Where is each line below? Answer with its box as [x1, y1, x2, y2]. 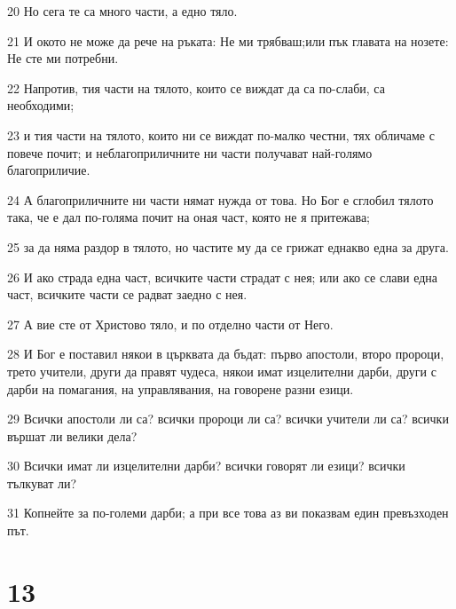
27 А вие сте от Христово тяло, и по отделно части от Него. [7, 314, 334, 333]
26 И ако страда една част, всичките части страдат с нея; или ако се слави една [7, 267, 438, 286]
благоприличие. [7, 161, 90, 179]
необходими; [7, 96, 75, 115]
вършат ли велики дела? [7, 426, 138, 445]
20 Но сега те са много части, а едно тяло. [7, 2, 238, 20]
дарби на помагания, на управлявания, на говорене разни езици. [7, 379, 354, 398]
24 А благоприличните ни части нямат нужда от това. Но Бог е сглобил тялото [7, 190, 434, 209]
